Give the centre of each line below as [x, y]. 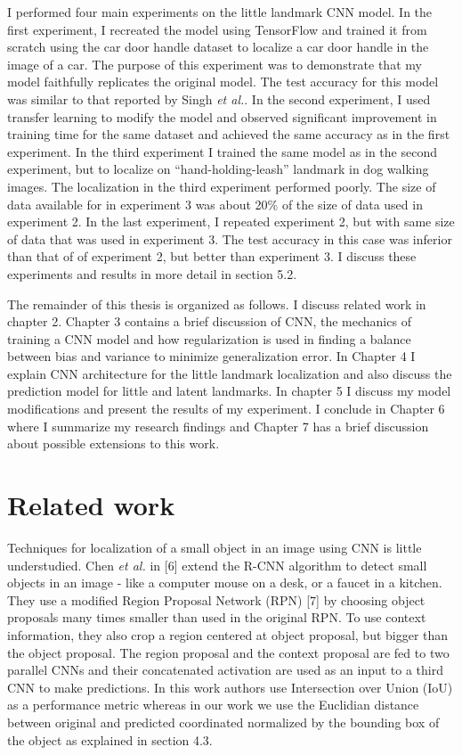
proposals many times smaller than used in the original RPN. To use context [217, 617]
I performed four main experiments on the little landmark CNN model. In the [220, 12]
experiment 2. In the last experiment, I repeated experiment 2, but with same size [231, 222]
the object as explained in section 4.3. [110, 739]
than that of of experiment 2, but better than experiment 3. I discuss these [212, 256]
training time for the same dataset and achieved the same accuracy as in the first [229, 134]
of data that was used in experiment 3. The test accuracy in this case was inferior [230, 238]
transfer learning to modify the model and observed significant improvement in [222, 116]
